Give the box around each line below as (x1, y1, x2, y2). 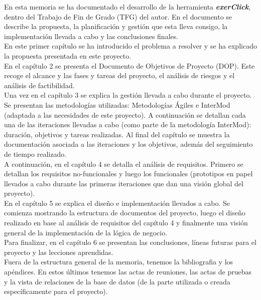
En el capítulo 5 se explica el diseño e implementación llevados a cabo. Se (4, 197, 230, 208)
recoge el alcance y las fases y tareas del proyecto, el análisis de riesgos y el (4, 70, 235, 81)
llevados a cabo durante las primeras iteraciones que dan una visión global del (4, 178, 243, 188)
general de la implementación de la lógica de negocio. (4, 227, 168, 237)
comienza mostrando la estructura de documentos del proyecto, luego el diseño (4, 207, 245, 218)
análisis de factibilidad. (4, 80, 75, 90)
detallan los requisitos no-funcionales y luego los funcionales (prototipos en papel (4, 168, 253, 179)
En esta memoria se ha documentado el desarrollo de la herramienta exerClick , (4, 2, 251, 12)
